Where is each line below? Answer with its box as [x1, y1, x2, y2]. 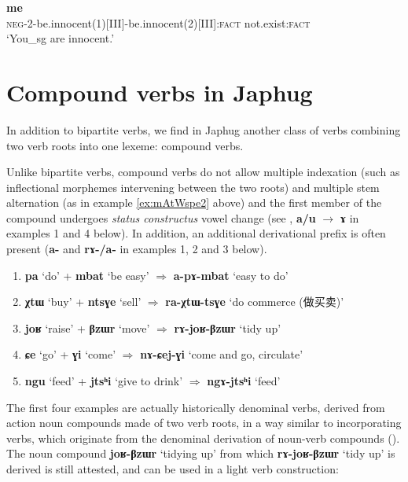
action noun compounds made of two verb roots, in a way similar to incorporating [6, 414, 402, 431]
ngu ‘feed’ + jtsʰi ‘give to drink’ [24, 373, 183, 389]
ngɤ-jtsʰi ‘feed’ [207, 373, 281, 389]
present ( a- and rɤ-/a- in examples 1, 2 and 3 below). [6, 241, 267, 257]
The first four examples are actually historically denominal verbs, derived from [6, 399, 385, 415]
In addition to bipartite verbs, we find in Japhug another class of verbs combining [6, 121, 401, 138]
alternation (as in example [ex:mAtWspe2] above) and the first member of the [6, 194, 382, 211]
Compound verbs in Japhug [6, 75, 313, 108]
